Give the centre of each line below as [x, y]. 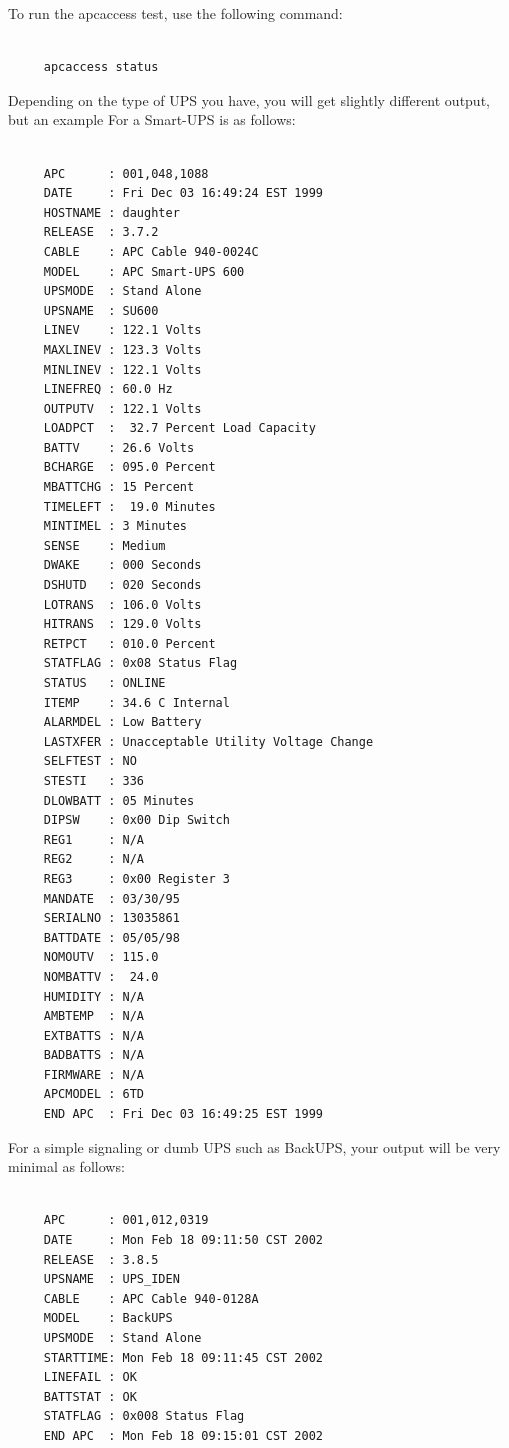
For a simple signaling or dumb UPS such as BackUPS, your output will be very [254, 1146]
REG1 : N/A [94, 839]
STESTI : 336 [94, 780]
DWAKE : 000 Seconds [122, 565]
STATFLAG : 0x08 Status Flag [140, 663]
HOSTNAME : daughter [111, 212]
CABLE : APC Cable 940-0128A [151, 1298]
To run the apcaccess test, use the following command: [175, 13]
